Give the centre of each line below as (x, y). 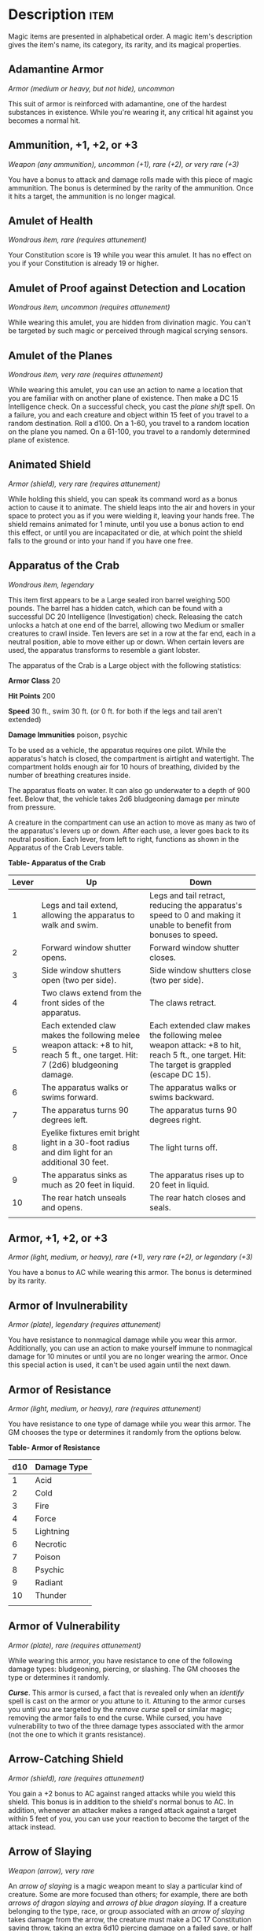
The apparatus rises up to (197, 1175)
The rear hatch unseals (84, 1197)
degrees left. (64, 1120)
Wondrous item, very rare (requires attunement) (86, 374)
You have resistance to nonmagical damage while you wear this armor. (123, 1340)
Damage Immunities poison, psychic (68, 735)
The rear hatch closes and (197, 1197)
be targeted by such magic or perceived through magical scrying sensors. (128, 331)
